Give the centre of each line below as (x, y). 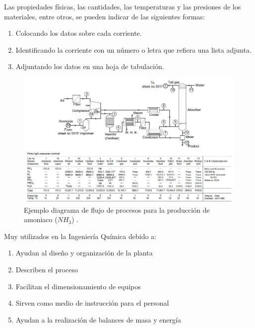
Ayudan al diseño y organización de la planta (84, 253)
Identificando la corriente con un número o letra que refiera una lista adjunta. (133, 49)
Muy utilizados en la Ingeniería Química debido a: (80, 236)
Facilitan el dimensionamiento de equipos (78, 286)
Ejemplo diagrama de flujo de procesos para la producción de (117, 209)
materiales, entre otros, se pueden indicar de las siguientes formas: (104, 16)
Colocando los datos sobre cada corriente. (79, 33)
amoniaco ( (41, 219)
